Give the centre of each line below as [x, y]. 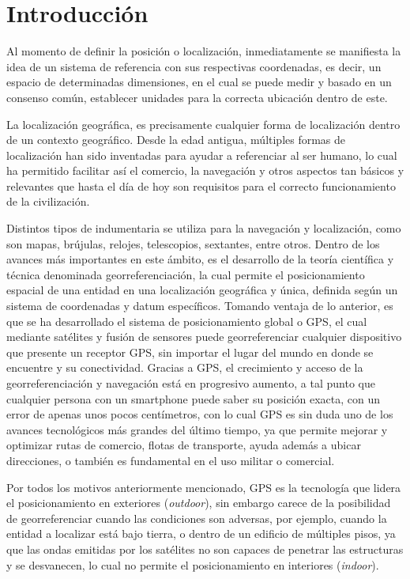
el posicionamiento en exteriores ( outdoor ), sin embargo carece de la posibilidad [199, 503]
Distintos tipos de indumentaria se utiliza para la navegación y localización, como [204, 228]
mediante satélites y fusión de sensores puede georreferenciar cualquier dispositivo [204, 337]
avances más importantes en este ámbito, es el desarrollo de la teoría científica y [200, 259]
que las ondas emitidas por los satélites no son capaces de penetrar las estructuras [205, 549]
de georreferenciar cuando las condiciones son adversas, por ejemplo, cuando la [197, 518]
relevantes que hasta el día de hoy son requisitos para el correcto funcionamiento [201, 185]
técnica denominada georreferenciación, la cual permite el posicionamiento [186, 274]
